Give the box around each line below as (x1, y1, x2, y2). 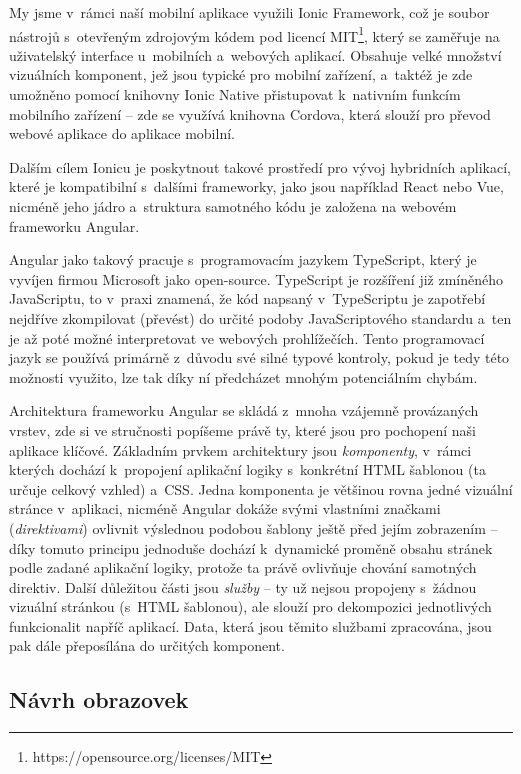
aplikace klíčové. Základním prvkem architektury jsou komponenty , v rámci (9, 439, 472, 460)
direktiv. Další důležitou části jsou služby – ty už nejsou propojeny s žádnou (9, 576, 477, 597)
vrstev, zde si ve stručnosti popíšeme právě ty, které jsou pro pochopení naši (9, 419, 476, 440)
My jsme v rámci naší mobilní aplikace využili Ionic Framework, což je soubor (9, 2, 490, 22)
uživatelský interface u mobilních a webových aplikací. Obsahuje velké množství (9, 44, 502, 65)
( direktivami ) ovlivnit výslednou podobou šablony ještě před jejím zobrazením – (9, 517, 498, 538)
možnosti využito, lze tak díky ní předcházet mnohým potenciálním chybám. (9, 366, 478, 387)
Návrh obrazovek (9, 684, 189, 715)
